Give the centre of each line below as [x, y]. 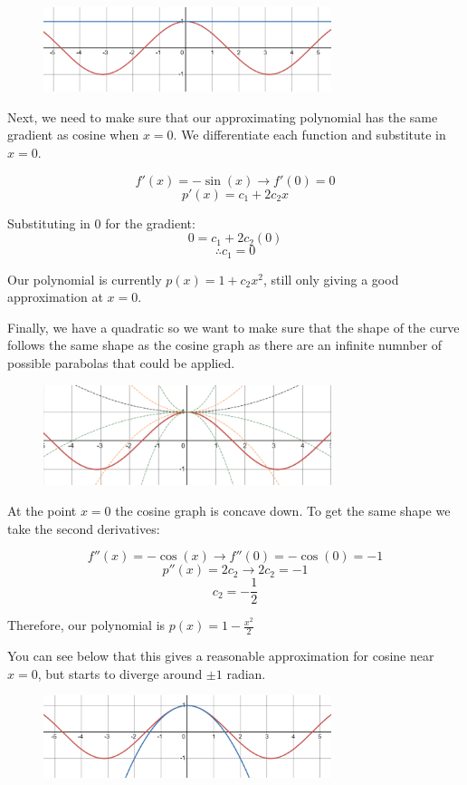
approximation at [55, 297]
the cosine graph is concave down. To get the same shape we [283, 510]
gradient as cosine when [73, 135]
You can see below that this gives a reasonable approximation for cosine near [221, 655]
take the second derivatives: [84, 528]
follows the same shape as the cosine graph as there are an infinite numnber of [225, 345]
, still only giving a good [331, 279]
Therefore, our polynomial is [86, 625]
